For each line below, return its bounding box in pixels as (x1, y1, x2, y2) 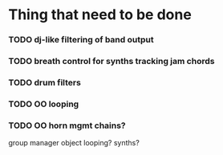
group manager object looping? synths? (8, 138, 140, 148)
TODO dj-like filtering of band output (8, 34, 154, 46)
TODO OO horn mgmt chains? (8, 120, 126, 131)
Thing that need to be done (8, 6, 193, 24)
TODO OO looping (8, 98, 79, 109)
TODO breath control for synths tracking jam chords (8, 56, 215, 67)
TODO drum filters (8, 77, 82, 88)
